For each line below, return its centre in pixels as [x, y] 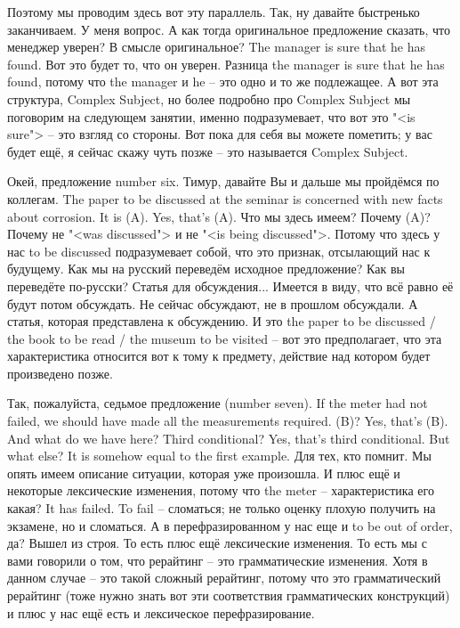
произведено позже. [60, 373]
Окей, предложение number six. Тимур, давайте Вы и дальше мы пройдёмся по [223, 181]
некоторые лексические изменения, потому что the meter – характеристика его [221, 490]
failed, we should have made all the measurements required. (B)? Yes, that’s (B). [228, 421]
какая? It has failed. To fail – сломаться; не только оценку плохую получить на [222, 508]
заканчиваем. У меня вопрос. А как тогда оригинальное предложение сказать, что [229, 29]
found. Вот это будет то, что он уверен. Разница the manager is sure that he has [226, 64]
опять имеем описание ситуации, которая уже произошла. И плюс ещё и [204, 473]
